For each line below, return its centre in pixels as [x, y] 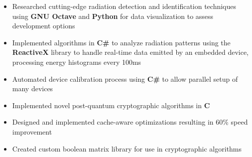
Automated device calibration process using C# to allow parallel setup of [125, 78]
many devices [33, 88]
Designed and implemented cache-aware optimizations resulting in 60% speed [130, 122]
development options [44, 26]
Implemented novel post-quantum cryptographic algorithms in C [111, 105]
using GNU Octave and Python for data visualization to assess [113, 16]
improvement [32, 131]
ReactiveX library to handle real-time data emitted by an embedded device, [130, 52]
